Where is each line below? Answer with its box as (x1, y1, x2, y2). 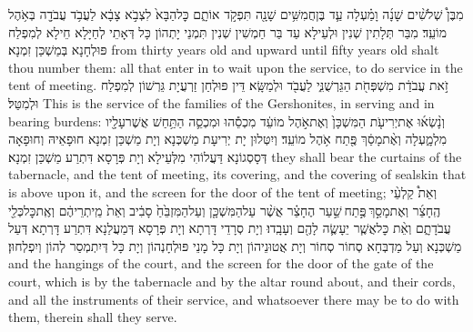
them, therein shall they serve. (8, 307, 177, 327)
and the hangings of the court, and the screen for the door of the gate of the (8, 254, 434, 273)
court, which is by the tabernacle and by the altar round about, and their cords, (8, 271, 456, 290)
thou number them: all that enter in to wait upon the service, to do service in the (8, 57, 463, 76)
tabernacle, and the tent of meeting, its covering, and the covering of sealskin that (8, 165, 467, 184)
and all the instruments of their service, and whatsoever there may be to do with (8, 289, 459, 308)
